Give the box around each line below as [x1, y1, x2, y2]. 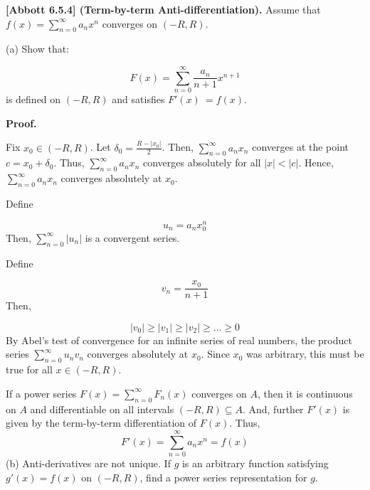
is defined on [6, 92, 61, 107]
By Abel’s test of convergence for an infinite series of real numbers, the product [6, 332, 352, 347]
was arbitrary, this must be [246, 346, 364, 361]
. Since [201, 346, 231, 361]
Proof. [6, 115, 37, 130]
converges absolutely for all [142, 155, 261, 170]
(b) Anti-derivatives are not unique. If [6, 455, 171, 470]
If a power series [6, 385, 77, 400]
